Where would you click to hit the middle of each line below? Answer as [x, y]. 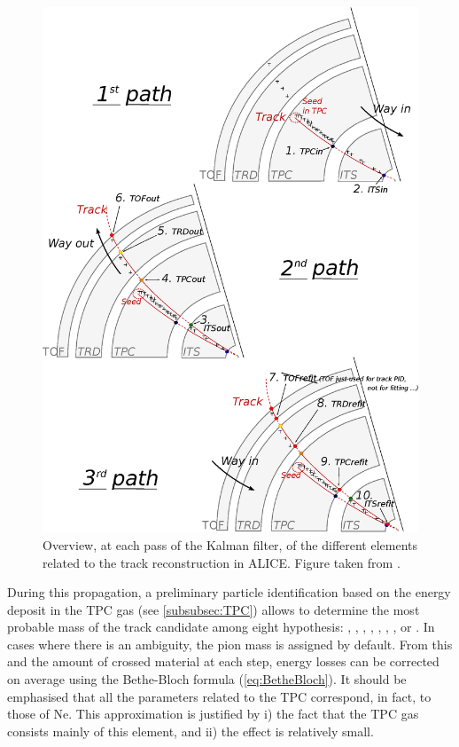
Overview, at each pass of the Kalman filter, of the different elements [230, 544]
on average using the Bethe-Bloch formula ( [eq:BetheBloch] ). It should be [207, 679]
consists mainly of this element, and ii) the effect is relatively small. [191, 731]
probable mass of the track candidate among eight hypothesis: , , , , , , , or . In [221, 627]
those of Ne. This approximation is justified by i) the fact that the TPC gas [213, 714]
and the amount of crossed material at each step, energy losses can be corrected [223, 661]
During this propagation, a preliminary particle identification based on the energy [229, 592]
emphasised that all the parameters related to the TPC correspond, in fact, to [219, 696]
